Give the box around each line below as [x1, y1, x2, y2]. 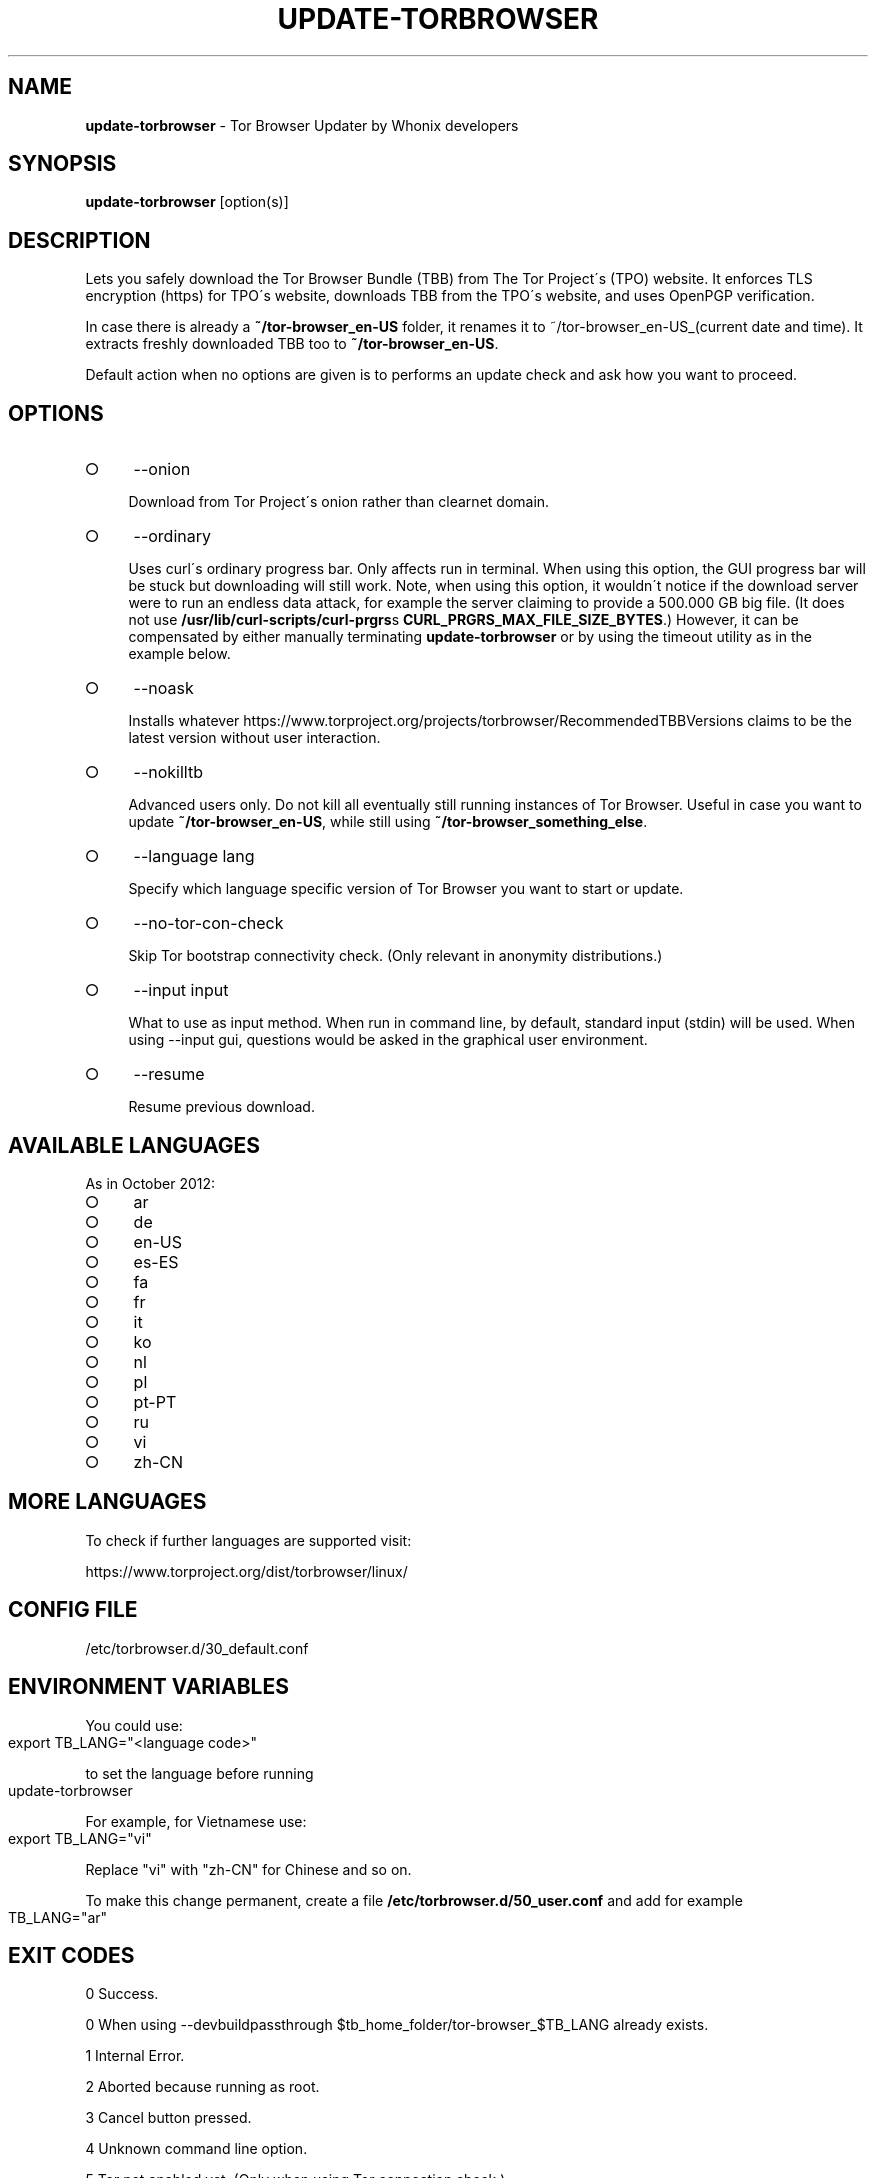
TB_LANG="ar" [8, 1908, 108, 1926]
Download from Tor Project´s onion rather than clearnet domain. [128, 493, 550, 511]
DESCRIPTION [8, 227, 151, 253]
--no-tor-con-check [133, 913, 284, 934]
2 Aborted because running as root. [85, 2078, 320, 2096]
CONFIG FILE [8, 1597, 138, 1623]
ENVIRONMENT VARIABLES [8, 1674, 289, 1700]
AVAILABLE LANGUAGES [8, 1132, 260, 1158]
